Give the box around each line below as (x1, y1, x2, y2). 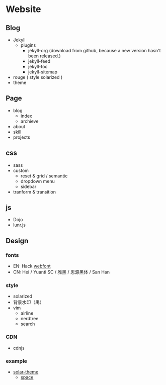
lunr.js (13, 222, 26, 228)
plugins (20, 42, 36, 48)
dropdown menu (20, 178, 55, 184)
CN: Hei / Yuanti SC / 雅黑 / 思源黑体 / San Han (13, 269, 110, 275)
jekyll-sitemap (28, 69, 57, 75)
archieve (20, 118, 39, 124)
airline (20, 310, 34, 316)
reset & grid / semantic (20, 172, 68, 179)
